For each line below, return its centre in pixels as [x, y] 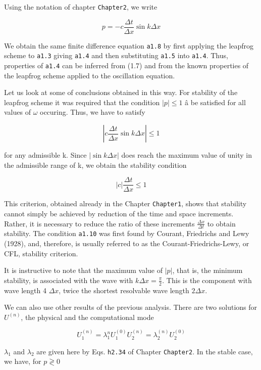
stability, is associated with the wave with [69, 280]
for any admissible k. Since [45, 155]
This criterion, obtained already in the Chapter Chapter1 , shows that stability [125, 203]
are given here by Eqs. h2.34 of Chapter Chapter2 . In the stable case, [145, 351]
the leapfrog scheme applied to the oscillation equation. [90, 75]
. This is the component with [207, 280]
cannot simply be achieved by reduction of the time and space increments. [119, 213]
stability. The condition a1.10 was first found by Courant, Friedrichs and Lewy [127, 233]
